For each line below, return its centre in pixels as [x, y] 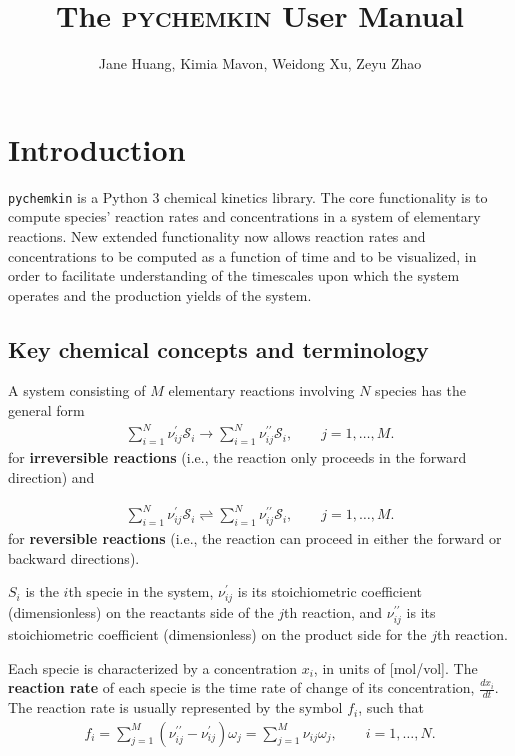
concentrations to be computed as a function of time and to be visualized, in [242, 255]
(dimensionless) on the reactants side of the [141, 611]
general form [46, 410]
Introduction [97, 148]
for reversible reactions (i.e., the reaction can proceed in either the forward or [255, 538]
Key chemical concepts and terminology [218, 348]
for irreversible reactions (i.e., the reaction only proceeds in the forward [237, 457]
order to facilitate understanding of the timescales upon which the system [234, 275]
